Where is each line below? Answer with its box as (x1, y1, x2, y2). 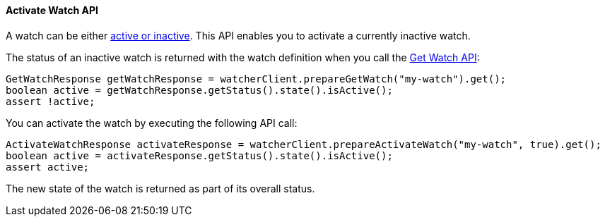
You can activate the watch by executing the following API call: (6, 116, 298, 129)
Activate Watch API (6, 4, 98, 16)
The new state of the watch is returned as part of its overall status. (6, 182, 315, 195)
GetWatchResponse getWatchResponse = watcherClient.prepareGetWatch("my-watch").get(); (6, 73, 507, 85)
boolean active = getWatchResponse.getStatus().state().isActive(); (6, 84, 393, 96)
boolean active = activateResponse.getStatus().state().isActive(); (6, 149, 393, 161)
